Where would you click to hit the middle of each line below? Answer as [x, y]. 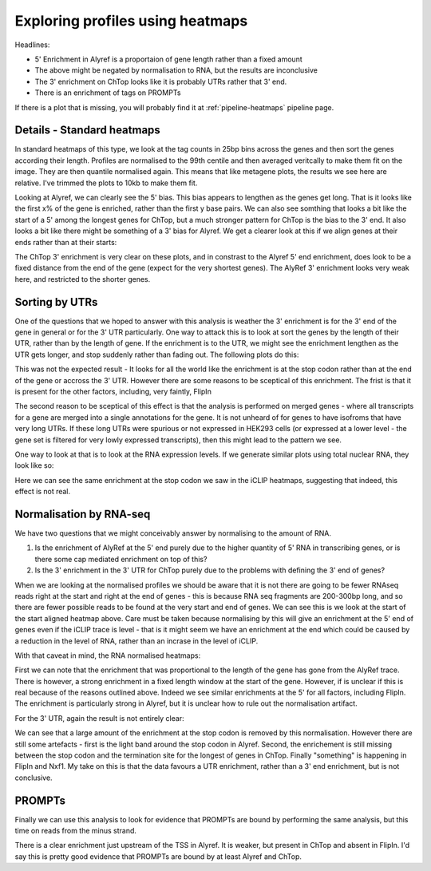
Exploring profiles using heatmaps [131, 21]
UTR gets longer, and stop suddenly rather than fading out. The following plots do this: [157, 354]
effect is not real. [43, 492]
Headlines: [32, 45]
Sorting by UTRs [56, 302]
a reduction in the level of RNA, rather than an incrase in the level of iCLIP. [136, 641]
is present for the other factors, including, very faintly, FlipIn [113, 391]
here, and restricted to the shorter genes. [83, 279]
